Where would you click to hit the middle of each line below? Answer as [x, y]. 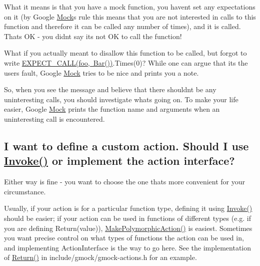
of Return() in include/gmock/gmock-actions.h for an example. [100, 257]
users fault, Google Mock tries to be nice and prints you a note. [101, 72]
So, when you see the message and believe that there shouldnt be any [110, 89]
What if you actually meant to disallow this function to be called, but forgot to [125, 53]
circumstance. [25, 191]
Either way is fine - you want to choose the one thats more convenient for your [124, 182]
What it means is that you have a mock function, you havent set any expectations [130, 7]
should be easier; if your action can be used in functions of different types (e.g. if [128, 218]
